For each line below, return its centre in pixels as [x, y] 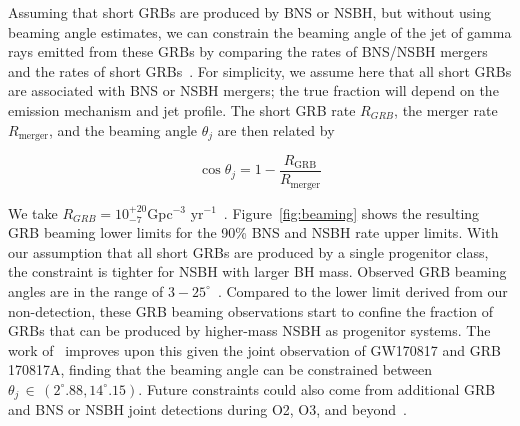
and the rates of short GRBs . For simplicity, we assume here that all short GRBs [260, 70]
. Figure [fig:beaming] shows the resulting [351, 212]
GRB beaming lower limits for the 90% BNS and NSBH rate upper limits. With [253, 232]
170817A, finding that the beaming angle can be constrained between [220, 369]
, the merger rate [446, 109]
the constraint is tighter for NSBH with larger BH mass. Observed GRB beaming [257, 271]
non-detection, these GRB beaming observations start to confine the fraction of [251, 310]
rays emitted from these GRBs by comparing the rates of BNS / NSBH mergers [248, 51]
